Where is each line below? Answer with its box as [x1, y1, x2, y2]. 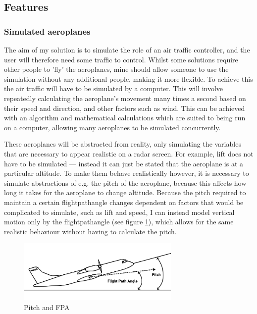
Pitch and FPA [24, 302, 70, 312]
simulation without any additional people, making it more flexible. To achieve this [4, 73, 253, 84]
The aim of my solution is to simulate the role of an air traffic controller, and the [4, 45, 250, 54]
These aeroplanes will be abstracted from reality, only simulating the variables [4, 139, 241, 149]
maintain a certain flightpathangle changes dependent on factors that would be [4, 197, 244, 207]
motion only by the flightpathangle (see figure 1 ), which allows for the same [4, 216, 234, 227]
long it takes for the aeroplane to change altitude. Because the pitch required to [4, 187, 246, 198]
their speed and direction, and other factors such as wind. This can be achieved [4, 103, 245, 113]
